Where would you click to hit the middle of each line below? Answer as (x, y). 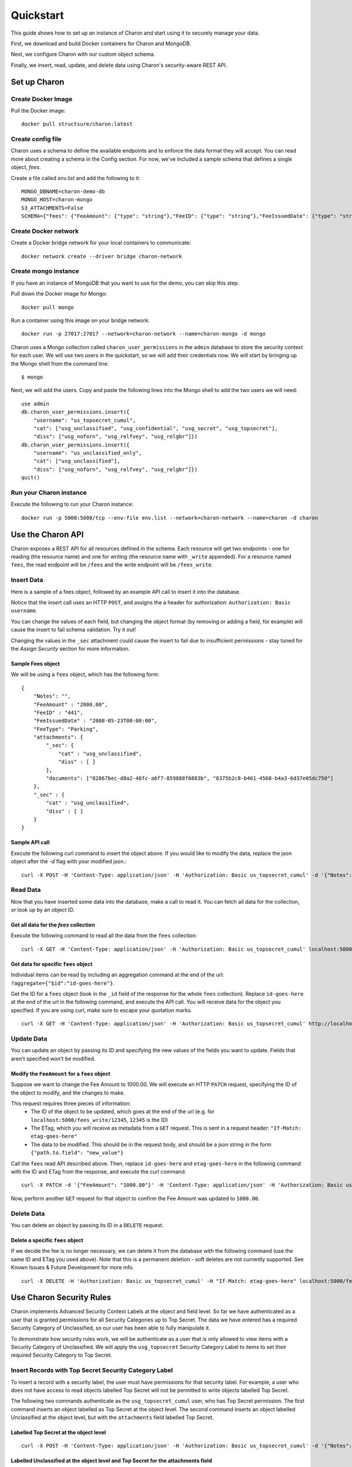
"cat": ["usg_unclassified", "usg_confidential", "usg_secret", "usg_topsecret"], (155, 428)
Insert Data (27, 580)
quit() (31, 478)
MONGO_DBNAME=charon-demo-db (63, 191)
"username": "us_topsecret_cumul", (84, 420)
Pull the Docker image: (38, 110)
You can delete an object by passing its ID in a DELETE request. (87, 1225)
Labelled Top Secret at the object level (58, 1432)
